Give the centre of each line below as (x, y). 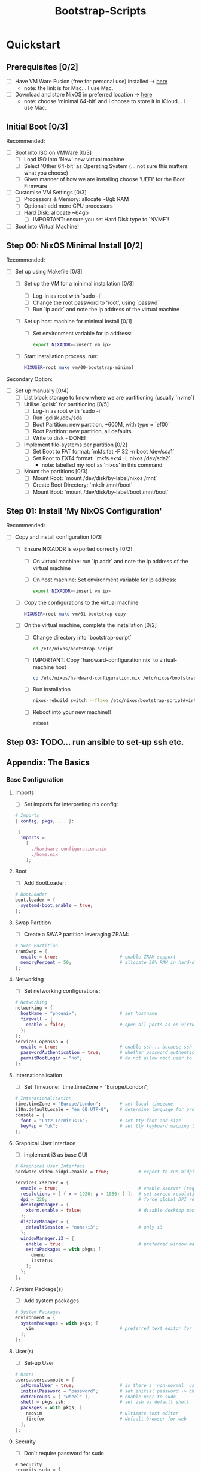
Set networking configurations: (62, 991)
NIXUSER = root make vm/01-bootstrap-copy (75, 614)
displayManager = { (45, 1222)
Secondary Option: (29, 379)
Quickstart (33, 45)
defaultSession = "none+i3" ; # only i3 (94, 1227)
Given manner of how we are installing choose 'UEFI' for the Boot (104, 179)
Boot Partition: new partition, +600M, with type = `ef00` (101, 424)
